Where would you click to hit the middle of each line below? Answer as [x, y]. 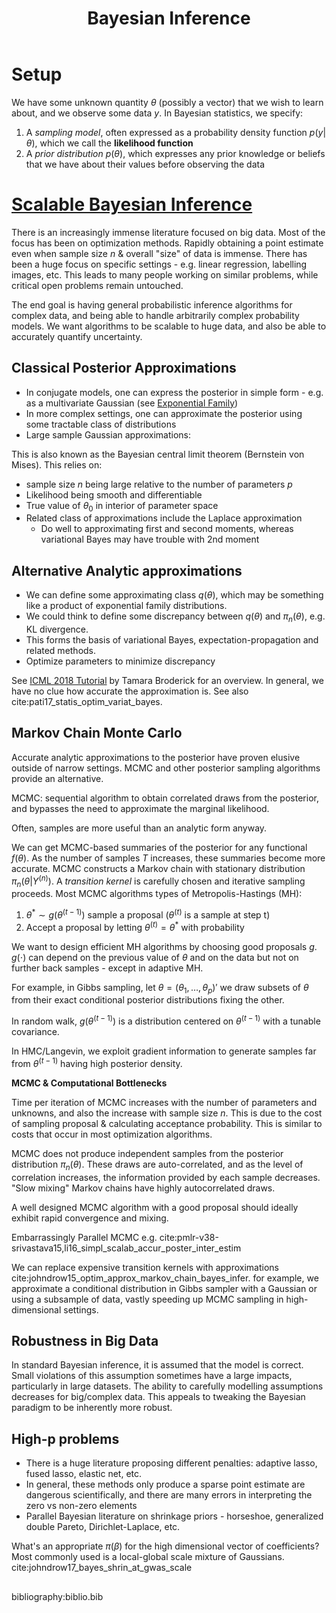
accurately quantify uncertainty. [77, 336]
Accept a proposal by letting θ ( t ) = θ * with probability [135, 926]
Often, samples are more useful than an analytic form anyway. [139, 828]
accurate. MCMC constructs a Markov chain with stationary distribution [158, 868]
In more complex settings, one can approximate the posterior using [164, 413]
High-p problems [65, 1438]
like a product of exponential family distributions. [126, 606]
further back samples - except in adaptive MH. [107, 968]
